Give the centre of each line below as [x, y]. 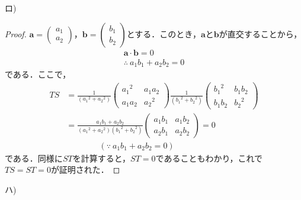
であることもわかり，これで [209, 158]
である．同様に [34, 158]
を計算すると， [102, 158]
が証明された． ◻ [85, 170]
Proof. [16, 33]
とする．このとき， [164, 33]
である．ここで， [38, 74]
